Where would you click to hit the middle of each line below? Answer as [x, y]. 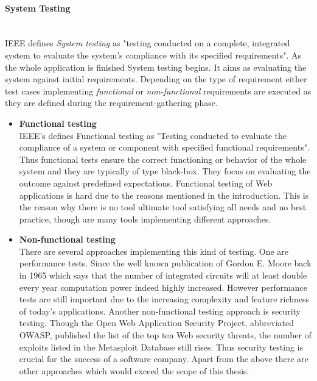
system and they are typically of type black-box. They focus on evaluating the [165, 171]
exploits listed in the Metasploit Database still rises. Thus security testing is [161, 347]
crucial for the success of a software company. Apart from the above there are [164, 359]
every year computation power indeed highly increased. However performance [163, 287]
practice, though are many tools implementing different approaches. [145, 219]
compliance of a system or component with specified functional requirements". [164, 147]
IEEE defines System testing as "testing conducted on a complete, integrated [148, 43]
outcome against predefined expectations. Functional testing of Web [146, 183]
